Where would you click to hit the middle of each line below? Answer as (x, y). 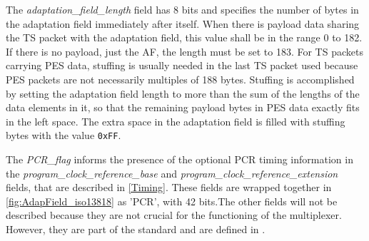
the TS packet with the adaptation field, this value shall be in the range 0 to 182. (184, 37)
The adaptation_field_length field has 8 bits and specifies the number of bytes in (182, 9)
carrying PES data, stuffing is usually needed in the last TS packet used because (182, 65)
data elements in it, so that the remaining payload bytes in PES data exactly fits (183, 107)
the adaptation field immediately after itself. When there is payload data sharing (183, 23)
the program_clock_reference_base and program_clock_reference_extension (172, 173)
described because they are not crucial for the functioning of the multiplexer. (174, 215)
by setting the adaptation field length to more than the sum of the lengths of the (183, 93)
